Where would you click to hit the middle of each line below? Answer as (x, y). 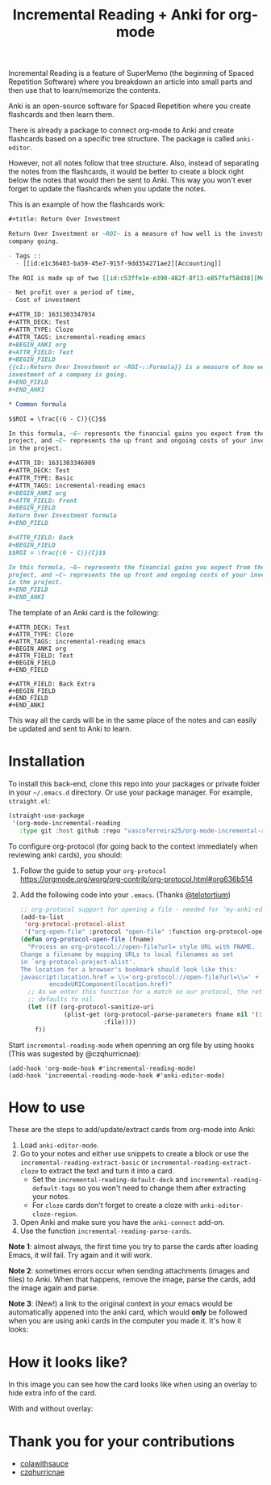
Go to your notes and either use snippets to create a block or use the (134, 1154)
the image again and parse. (54, 1288)
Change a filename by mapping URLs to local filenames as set (127, 954)
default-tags (54, 1189)
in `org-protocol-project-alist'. (78, 962)
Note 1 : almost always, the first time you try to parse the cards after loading (133, 1247)
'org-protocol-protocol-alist (75, 925)
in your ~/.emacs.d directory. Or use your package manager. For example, (130, 792)
